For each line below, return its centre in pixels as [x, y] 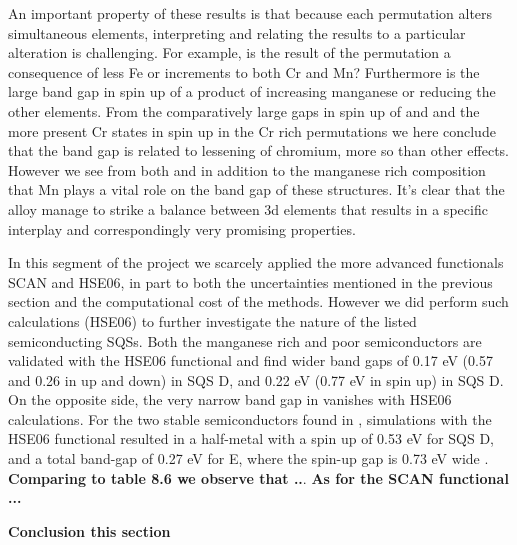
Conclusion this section [89, 530]
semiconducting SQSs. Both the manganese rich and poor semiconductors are [245, 340]
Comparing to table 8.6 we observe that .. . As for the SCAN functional [258, 477]
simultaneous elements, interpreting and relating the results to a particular [237, 32]
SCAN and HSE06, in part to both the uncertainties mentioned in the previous [250, 281]
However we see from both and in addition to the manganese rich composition [247, 169]
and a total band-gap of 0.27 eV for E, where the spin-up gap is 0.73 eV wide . [248, 458]
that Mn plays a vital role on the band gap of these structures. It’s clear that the [256, 189]
